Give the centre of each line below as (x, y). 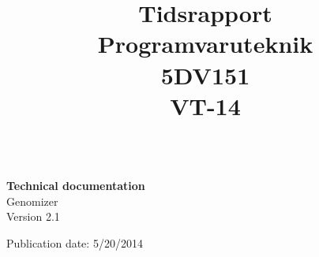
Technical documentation (76, 185)
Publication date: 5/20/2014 (75, 242)
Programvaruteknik (205, 44)
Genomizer (32, 201)
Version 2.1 (33, 216)
